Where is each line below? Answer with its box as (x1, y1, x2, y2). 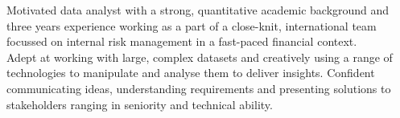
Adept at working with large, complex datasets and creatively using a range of (6, 48, 393, 65)
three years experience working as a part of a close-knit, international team (6, 17, 377, 34)
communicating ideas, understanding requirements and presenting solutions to (6, 79, 391, 96)
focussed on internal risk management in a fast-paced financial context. (6, 33, 357, 50)
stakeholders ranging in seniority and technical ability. (6, 96, 273, 112)
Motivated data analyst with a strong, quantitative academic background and (6, 2, 390, 18)
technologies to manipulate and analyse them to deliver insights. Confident (6, 64, 375, 81)
